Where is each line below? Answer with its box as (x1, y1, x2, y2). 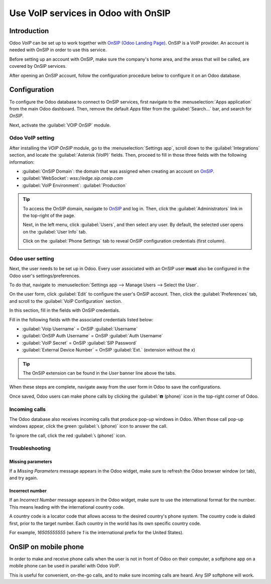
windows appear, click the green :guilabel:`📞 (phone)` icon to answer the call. (9, 423, 168, 429)
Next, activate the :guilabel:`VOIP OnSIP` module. (9, 122, 111, 128)
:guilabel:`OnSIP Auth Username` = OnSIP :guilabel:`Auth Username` (22, 333, 163, 339)
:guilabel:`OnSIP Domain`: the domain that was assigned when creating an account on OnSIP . (22, 168, 214, 174)
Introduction (9, 27, 49, 35)
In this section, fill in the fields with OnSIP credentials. (9, 307, 120, 313)
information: (9, 159, 35, 165)
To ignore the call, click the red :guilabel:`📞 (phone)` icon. (9, 432, 126, 438)
